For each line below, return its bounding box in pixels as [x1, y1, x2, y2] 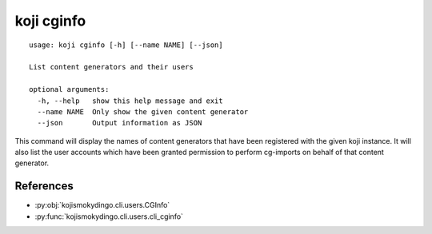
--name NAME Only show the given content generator [37, 107, 249, 116]
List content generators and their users [29, 62, 194, 72]
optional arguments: [29, 85, 110, 94]
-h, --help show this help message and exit [37, 96, 223, 105]
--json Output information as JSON [37, 118, 202, 128]
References [14, 180, 74, 193]
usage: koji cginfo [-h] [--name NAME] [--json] [29, 40, 223, 50]
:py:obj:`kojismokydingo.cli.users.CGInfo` [34, 200, 170, 210]
